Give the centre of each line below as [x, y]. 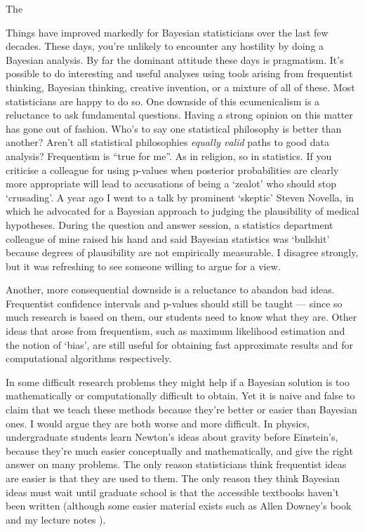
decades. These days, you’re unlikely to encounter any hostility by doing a [165, 46]
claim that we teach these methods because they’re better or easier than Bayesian [181, 410]
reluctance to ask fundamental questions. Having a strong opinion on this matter [179, 115]
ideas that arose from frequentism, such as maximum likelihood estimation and [175, 331]
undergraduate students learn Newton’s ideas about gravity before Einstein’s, [172, 437]
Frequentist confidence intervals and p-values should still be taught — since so [174, 303]
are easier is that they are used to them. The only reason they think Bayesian [173, 478]
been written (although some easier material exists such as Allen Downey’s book [179, 506]
